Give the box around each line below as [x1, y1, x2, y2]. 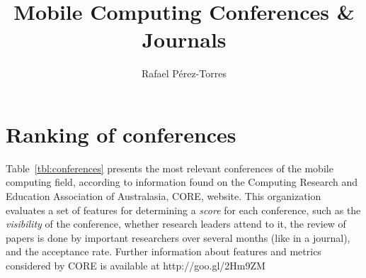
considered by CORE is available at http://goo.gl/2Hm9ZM [6, 258, 265, 272]
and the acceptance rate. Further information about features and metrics [6, 244, 321, 259]
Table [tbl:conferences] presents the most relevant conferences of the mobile [6, 160, 333, 175]
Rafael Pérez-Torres [142, 66, 227, 81]
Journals [142, 25, 227, 54]
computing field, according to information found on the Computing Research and [6, 174, 358, 189]
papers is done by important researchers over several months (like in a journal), [6, 230, 350, 245]
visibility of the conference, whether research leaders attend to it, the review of [6, 216, 346, 231]
